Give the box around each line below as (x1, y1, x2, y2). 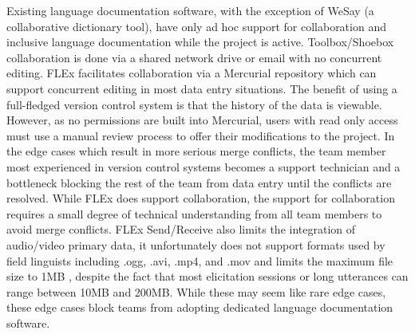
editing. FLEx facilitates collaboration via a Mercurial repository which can (6, 65, 377, 81)
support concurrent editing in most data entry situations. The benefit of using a (6, 80, 397, 96)
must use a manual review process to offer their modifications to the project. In (6, 127, 395, 143)
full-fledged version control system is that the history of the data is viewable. (6, 96, 382, 112)
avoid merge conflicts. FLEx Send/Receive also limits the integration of (6, 221, 356, 238)
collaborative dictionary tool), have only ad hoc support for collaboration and (6, 18, 386, 34)
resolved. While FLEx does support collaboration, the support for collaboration (6, 190, 395, 206)
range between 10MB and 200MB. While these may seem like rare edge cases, (6, 283, 386, 300)
